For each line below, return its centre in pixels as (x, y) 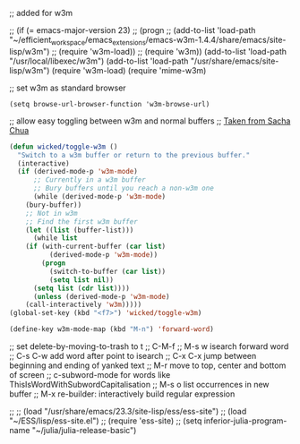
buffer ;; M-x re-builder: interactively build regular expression (122, 394)
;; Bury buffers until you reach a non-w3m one (124, 188)
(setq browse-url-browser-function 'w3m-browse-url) (110, 104)
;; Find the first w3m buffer (82, 222)
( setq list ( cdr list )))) (81, 288)
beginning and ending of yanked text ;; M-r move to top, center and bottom (148, 365)
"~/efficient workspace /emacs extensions (77, 41)
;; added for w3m (41, 13)
